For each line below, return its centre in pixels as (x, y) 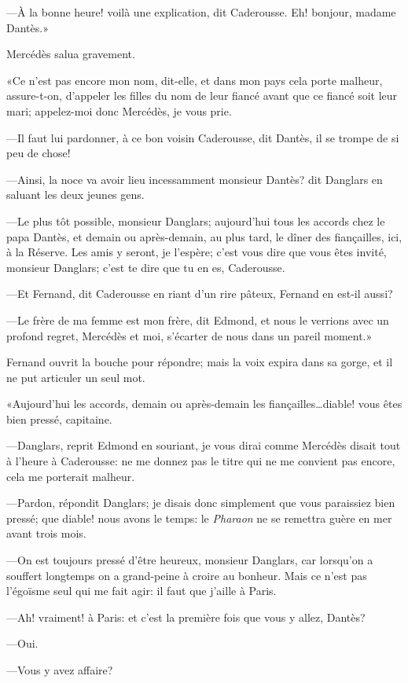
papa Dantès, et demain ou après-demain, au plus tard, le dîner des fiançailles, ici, (204, 236)
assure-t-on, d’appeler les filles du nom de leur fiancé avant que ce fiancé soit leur (202, 95)
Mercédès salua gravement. (71, 54)
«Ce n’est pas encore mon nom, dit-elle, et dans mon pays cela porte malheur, (195, 80)
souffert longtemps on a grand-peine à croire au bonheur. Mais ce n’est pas (187, 575)
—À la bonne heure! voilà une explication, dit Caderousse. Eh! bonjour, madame (201, 12)
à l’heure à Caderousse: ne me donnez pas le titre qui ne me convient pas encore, (201, 461)
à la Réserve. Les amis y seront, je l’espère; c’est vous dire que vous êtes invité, (197, 252)
